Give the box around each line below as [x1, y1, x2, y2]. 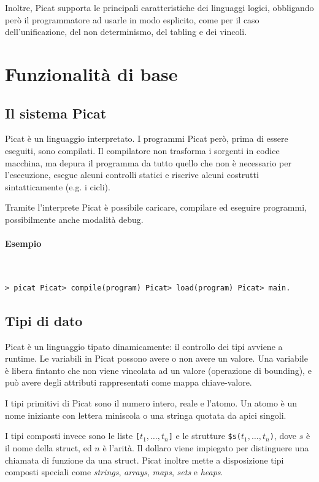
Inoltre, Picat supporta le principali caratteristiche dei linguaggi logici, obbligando [5, 1, 314, 14]
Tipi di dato [5, 311, 83, 330]
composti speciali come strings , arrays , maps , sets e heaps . [5, 465, 223, 478]
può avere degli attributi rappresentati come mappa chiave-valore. [5, 376, 252, 389]
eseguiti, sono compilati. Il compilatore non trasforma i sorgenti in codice [5, 144, 280, 157]
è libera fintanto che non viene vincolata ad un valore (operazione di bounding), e [5, 363, 312, 376]
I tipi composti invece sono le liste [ [5, 429, 140, 442]
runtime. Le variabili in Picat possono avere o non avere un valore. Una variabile [5, 352, 308, 365]
